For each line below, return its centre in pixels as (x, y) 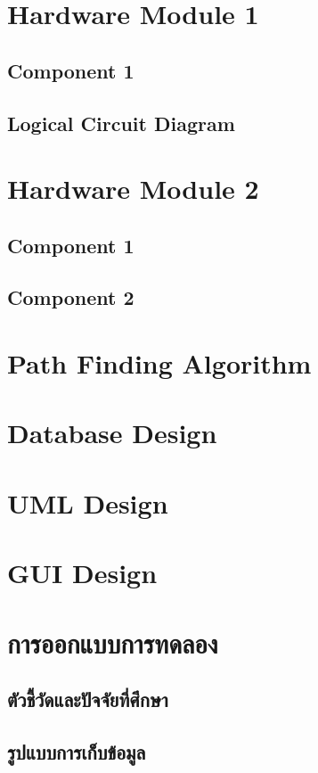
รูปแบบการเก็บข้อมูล (77, 751)
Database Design (112, 433)
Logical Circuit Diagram (121, 123)
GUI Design (82, 573)
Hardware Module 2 (133, 189)
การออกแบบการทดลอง (113, 642)
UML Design (88, 502)
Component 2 (71, 297)
